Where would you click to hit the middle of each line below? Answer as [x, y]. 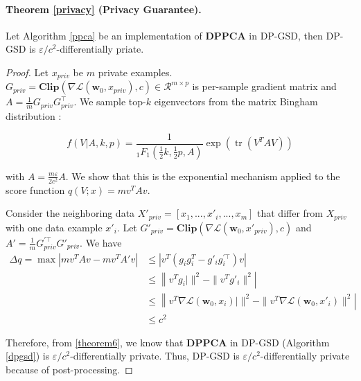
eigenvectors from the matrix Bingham [236, 101]
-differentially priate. [100, 49]
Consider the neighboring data [70, 213]
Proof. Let [27, 72]
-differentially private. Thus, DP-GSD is [155, 356]
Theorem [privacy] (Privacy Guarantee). [104, 9]
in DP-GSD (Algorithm [280, 342]
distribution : [34, 116]
